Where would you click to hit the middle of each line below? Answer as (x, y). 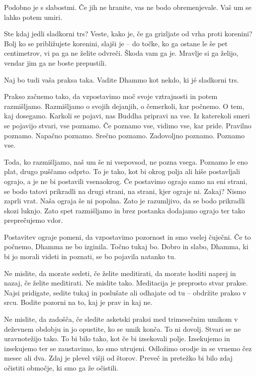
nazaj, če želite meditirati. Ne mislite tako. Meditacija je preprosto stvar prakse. (126, 283)
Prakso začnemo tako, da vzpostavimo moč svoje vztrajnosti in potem (111, 96)
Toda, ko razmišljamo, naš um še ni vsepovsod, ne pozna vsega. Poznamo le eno (126, 161)
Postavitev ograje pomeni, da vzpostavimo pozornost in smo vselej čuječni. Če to (128, 236)
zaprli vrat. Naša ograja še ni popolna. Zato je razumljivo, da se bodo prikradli (125, 201)
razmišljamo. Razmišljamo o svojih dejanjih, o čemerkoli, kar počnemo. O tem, (124, 106)
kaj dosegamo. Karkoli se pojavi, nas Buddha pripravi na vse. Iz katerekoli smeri (127, 116)
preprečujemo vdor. (34, 220)
